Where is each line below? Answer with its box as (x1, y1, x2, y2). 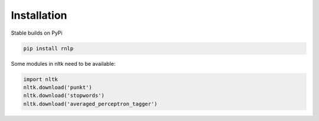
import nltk (23, 76, 58, 82)
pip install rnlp (23, 45, 74, 52)
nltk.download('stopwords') (23, 92, 105, 99)
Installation (11, 9, 67, 22)
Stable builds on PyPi (11, 29, 63, 36)
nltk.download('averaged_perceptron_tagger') (23, 100, 158, 107)
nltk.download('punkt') (23, 84, 93, 90)
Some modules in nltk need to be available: (11, 60, 116, 67)
